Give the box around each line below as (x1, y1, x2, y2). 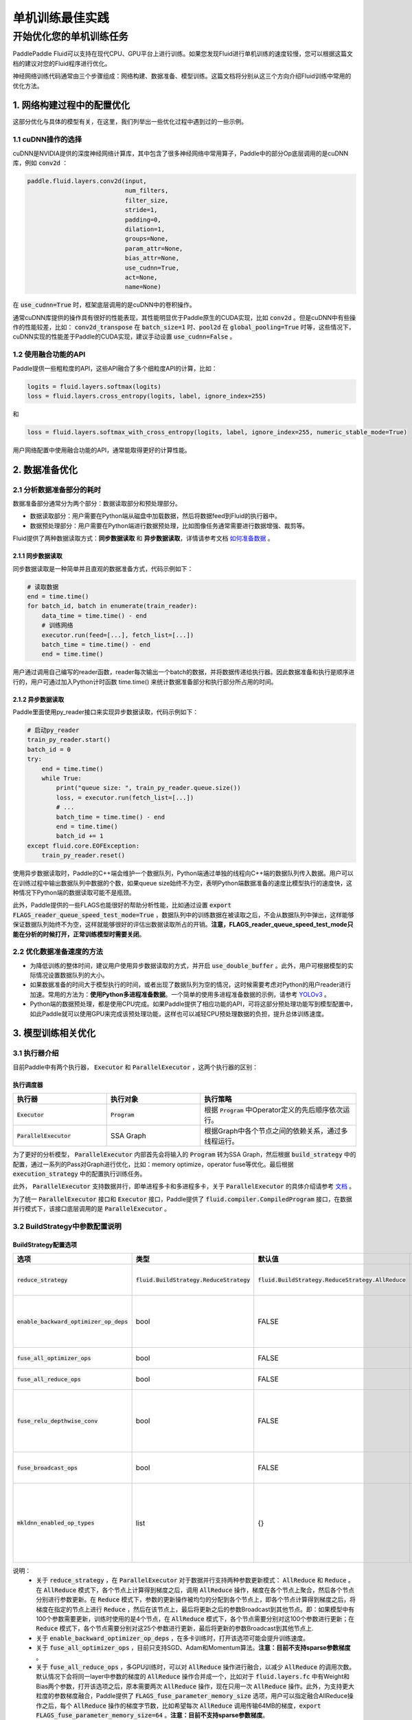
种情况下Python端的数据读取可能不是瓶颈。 (12, 888, 135, 896)
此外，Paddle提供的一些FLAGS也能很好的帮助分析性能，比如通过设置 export (12, 901, 231, 910)
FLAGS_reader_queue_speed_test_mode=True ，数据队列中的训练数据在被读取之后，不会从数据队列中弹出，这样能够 (12, 910, 354, 918)
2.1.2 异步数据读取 (12, 695, 65, 703)
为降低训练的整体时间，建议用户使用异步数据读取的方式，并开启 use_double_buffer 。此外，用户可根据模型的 (30, 961, 348, 969)
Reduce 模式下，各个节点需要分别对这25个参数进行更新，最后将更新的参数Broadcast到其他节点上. (36, 1624, 314, 1633)
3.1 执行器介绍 (12, 1049, 59, 1058)
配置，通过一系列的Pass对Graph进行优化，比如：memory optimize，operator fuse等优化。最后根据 (12, 1160, 294, 1168)
